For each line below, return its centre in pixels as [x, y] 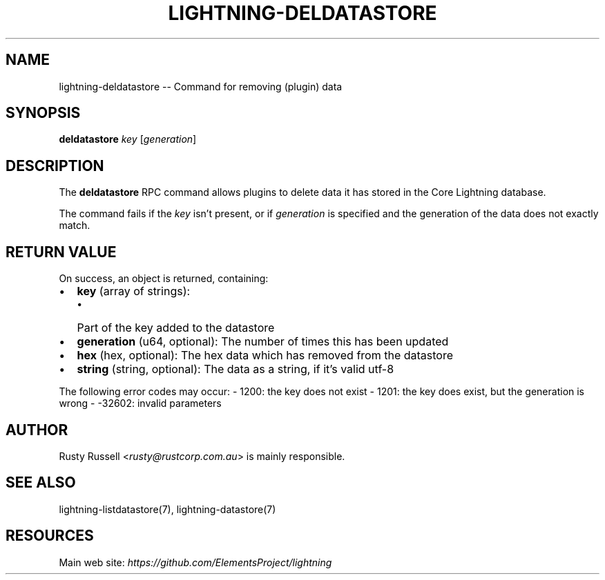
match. [75, 226]
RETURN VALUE [61, 252]
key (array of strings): [134, 291]
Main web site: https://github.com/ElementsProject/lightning [195, 562]
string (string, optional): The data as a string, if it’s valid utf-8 [236, 369]
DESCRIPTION [55, 166]
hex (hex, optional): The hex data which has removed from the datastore [265, 356]
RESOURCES [50, 536]
